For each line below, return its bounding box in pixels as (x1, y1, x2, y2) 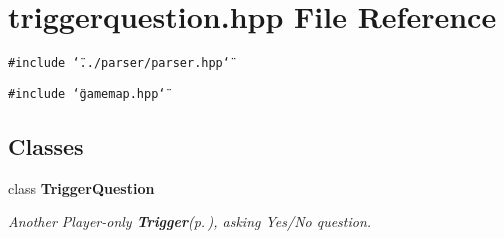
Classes (8, 130, 84, 161)
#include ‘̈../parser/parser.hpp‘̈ (8, 56, 230, 71)
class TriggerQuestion (8, 177, 155, 198)
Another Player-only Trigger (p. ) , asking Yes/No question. (8, 211, 372, 232)
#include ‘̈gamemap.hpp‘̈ (8, 86, 166, 101)
